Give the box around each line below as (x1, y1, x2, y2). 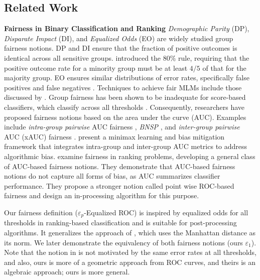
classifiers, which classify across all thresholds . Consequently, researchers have (4, 101, 245, 112)
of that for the (202, 62, 246, 73)
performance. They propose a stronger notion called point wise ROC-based (4, 180, 234, 191)
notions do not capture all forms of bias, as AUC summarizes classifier (4, 171, 220, 181)
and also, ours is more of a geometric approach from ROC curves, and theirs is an (4, 256, 256, 267)
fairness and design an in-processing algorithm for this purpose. (4, 190, 199, 201)
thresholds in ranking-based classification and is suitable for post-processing (4, 217, 237, 228)
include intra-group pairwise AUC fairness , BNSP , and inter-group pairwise (4, 121, 240, 132)
